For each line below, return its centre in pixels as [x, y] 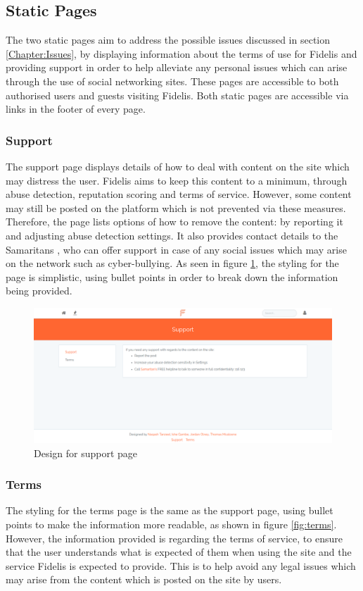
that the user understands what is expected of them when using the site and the [179, 552]
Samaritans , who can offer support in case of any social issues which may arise [176, 249]
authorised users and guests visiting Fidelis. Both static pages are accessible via [177, 95]
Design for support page [86, 453]
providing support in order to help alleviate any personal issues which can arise [177, 67]
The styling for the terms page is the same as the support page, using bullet [170, 510]
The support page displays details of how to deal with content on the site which [178, 166]
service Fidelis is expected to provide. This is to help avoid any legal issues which [181, 565]
